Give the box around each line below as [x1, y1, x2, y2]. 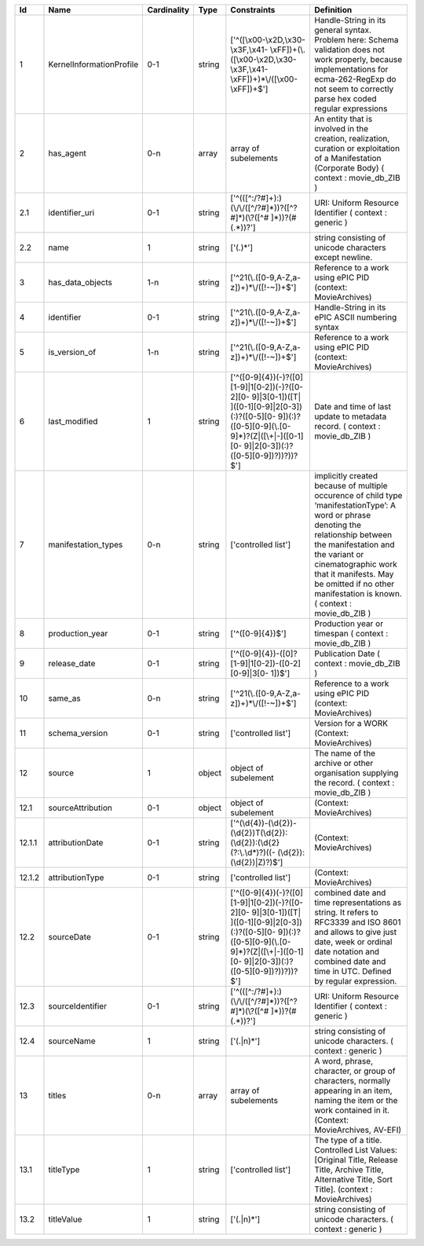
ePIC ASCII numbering [314, 312, 397, 322]
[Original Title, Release [314, 1155, 398, 1165]
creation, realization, [314, 134, 390, 144]
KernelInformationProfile [48, 59, 139, 70]
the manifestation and [314, 539, 395, 550]
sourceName [48, 1035, 96, 1046]
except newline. [314, 252, 373, 262]
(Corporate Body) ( [314, 163, 385, 173]
